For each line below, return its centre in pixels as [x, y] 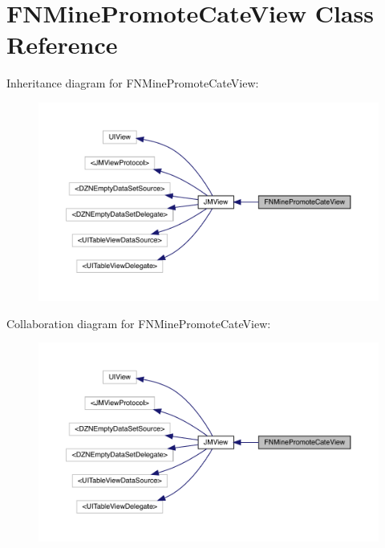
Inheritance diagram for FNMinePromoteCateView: [133, 83]
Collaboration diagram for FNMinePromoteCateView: [139, 323]
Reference [62, 45]
